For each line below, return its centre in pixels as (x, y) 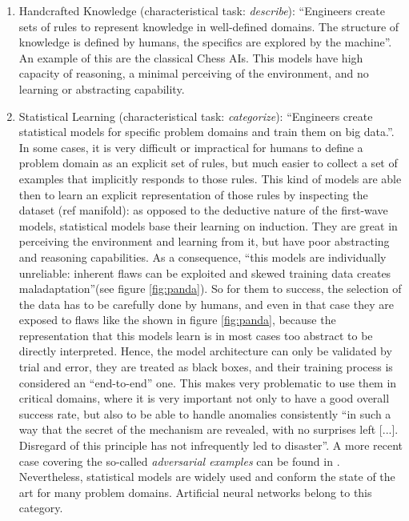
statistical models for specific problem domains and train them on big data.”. (207, 132)
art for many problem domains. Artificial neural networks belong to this (195, 492)
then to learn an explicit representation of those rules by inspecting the (193, 194)
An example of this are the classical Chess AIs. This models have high (191, 57)
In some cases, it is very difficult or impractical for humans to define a (191, 147)
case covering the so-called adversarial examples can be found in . (179, 461)
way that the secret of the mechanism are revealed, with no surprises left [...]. (209, 429)
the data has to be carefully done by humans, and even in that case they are (206, 304)
